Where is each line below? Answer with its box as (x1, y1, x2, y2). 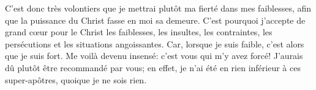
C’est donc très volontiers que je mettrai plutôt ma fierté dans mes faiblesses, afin (5, 2, 312, 14)
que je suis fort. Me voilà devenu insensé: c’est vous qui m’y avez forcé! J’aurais (5, 49, 303, 62)
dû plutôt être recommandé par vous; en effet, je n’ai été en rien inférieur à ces (5, 61, 301, 74)
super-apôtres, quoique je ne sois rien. (5, 73, 147, 86)
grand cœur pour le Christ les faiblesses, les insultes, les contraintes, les (5, 26, 273, 38)
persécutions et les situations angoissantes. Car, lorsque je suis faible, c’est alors (5, 37, 304, 50)
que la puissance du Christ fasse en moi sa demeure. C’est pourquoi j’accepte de (5, 13, 306, 26)
